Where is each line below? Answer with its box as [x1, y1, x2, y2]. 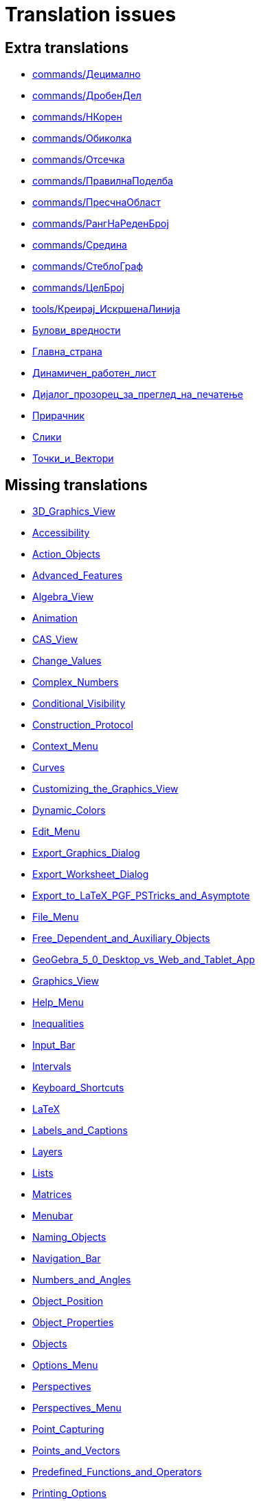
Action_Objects [32, 548, 100, 560]
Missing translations [5, 476, 148, 494]
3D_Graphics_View [32, 505, 115, 518]
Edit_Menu [32, 826, 80, 838]
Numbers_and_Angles [32, 1274, 131, 1286]
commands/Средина [32, 239, 127, 251]
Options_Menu [32, 1359, 98, 1372]
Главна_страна [32, 346, 102, 358]
